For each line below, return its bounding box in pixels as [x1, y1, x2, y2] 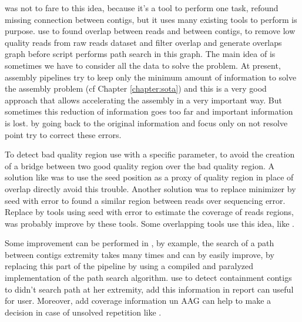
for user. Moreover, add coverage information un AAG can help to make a [5, 294, 271, 307]
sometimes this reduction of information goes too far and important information [5, 105, 293, 118]
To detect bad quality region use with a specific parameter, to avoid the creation [5, 148, 295, 160]
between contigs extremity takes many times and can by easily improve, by [5, 248, 274, 260]
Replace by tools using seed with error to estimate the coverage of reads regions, [5, 206, 294, 218]
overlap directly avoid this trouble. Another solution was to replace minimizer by [5, 182, 296, 194]
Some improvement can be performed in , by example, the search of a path [5, 237, 274, 249]
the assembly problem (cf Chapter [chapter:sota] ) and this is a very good [5, 82, 267, 95]
